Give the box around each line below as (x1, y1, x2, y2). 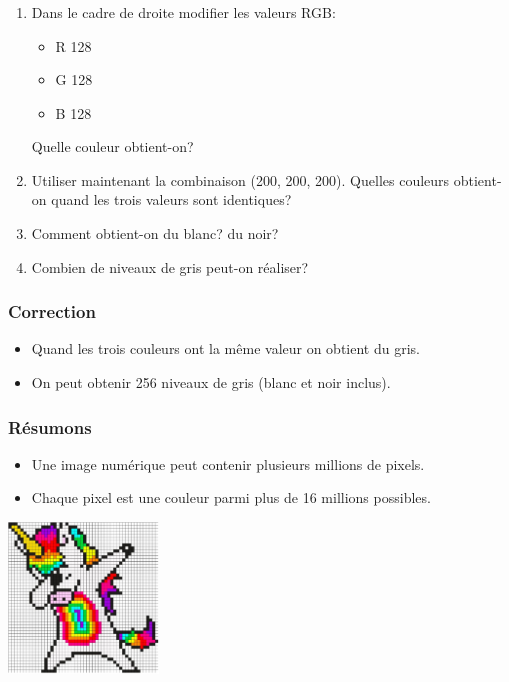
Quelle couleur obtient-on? (31, 136, 194, 157)
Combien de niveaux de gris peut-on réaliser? (31, 256, 309, 277)
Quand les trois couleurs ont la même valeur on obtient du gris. (31, 338, 420, 359)
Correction (8, 299, 96, 324)
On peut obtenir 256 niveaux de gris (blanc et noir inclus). (31, 372, 391, 393)
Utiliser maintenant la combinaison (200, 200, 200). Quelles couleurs (31, 169, 450, 190)
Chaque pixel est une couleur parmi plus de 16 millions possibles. (31, 487, 431, 508)
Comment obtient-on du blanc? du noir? (31, 223, 279, 244)
